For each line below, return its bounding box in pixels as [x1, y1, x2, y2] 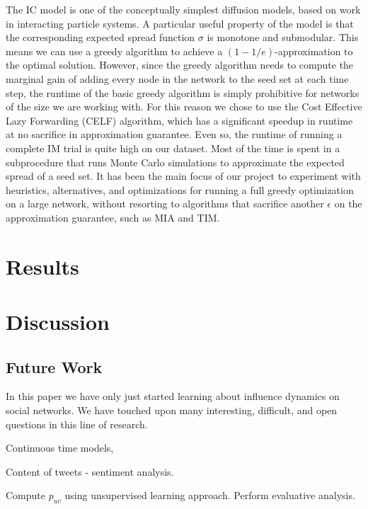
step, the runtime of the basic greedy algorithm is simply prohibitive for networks [6, 85, 360, 100]
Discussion [6, 307, 110, 336]
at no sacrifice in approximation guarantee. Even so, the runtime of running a [6, 127, 343, 142]
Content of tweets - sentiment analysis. [6, 464, 174, 479]
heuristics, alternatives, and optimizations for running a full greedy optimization [6, 182, 354, 197]
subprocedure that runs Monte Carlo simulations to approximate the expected [6, 154, 345, 169]
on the [334, 196, 362, 211]
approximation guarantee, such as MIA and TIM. [6, 210, 220, 224]
